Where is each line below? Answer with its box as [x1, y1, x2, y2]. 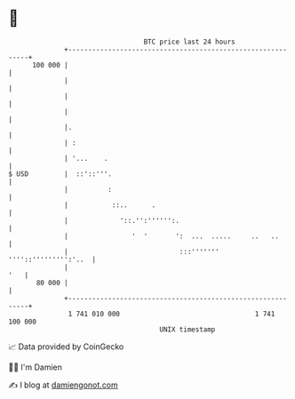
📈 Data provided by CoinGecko [8, 341, 124, 352]
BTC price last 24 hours [143, 37, 236, 46]
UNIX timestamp [159, 324, 216, 334]
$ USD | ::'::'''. [8, 169, 113, 179]
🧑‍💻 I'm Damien [8, 362, 63, 372]
